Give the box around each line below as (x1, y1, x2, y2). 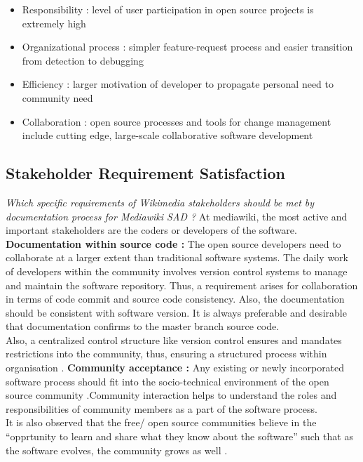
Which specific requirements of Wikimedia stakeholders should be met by (6, 194, 315, 209)
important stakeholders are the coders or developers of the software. (6, 223, 297, 237)
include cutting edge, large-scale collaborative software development (22, 128, 313, 143)
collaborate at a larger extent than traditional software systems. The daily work (6, 250, 348, 265)
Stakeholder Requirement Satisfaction (6, 162, 285, 184)
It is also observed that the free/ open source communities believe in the (6, 415, 317, 430)
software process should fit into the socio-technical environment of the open (6, 374, 329, 388)
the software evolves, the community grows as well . (6, 442, 228, 457)
